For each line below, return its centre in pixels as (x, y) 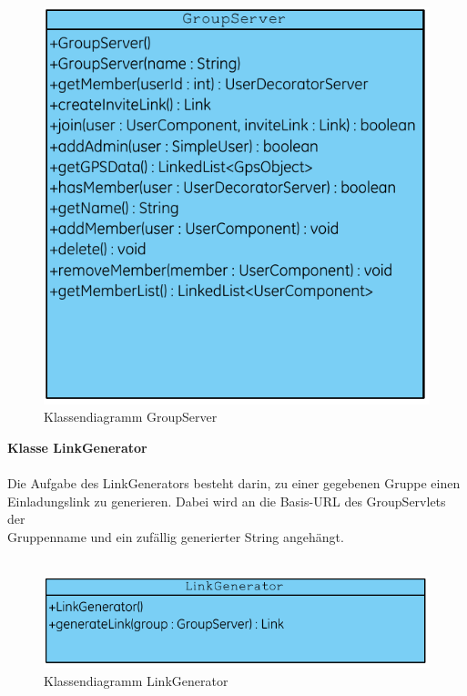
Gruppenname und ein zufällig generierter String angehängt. (176, 536)
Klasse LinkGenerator (77, 447)
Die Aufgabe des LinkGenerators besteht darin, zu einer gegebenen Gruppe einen (234, 483)
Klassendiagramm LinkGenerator (136, 680)
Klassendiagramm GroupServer (131, 417)
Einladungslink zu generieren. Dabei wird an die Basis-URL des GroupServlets (227, 501)
